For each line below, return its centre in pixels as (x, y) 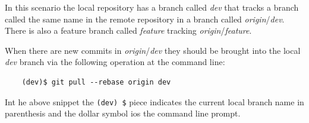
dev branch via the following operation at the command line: (115, 62)
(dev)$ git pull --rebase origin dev (96, 82)
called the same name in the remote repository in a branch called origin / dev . (145, 19)
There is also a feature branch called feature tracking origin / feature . (128, 30)
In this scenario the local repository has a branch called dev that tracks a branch (152, 7)
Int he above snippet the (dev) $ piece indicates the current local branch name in (154, 101)
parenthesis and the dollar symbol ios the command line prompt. (123, 113)
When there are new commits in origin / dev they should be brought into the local (153, 50)
